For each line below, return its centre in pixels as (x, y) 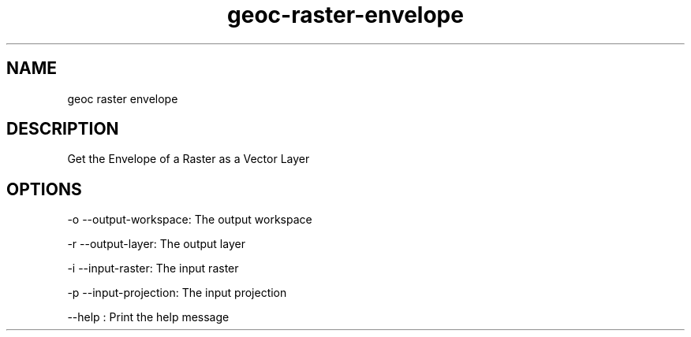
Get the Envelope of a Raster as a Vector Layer (189, 159)
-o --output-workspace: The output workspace (190, 220)
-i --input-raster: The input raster (153, 268)
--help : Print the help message (148, 317)
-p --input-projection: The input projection (177, 293)
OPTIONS (44, 189)
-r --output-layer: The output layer (156, 244)
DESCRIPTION (63, 129)
